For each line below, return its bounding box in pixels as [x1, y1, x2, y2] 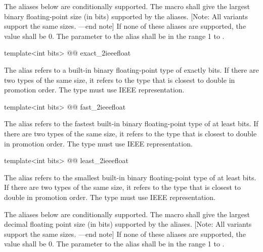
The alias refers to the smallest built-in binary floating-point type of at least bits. [4, 172, 256, 182]
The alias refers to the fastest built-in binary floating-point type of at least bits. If [4, 118, 258, 129]
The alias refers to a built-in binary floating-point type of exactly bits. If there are [4, 64, 259, 75]
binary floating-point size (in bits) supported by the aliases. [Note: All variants [4, 11, 248, 21]
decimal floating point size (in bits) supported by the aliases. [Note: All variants [4, 219, 252, 229]
